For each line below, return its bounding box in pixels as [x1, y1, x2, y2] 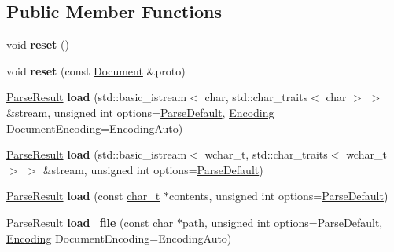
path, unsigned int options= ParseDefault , [182, 214, 383, 230]
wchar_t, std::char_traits [204, 146, 328, 163]
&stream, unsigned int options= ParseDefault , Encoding [6, 104, 274, 120]
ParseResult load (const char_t [6, 188, 160, 204]
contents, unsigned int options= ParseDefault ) [168, 188, 388, 204]
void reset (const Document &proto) [6, 62, 186, 79]
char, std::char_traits [204, 89, 308, 105]
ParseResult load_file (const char [6, 214, 174, 230]
